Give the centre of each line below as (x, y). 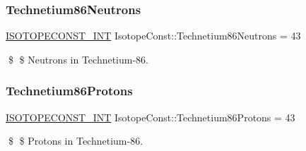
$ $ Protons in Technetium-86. (76, 141)
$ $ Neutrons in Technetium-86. (78, 59)
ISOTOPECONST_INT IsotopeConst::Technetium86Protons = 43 (151, 117)
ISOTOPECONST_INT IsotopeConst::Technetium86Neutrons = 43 (153, 36)
